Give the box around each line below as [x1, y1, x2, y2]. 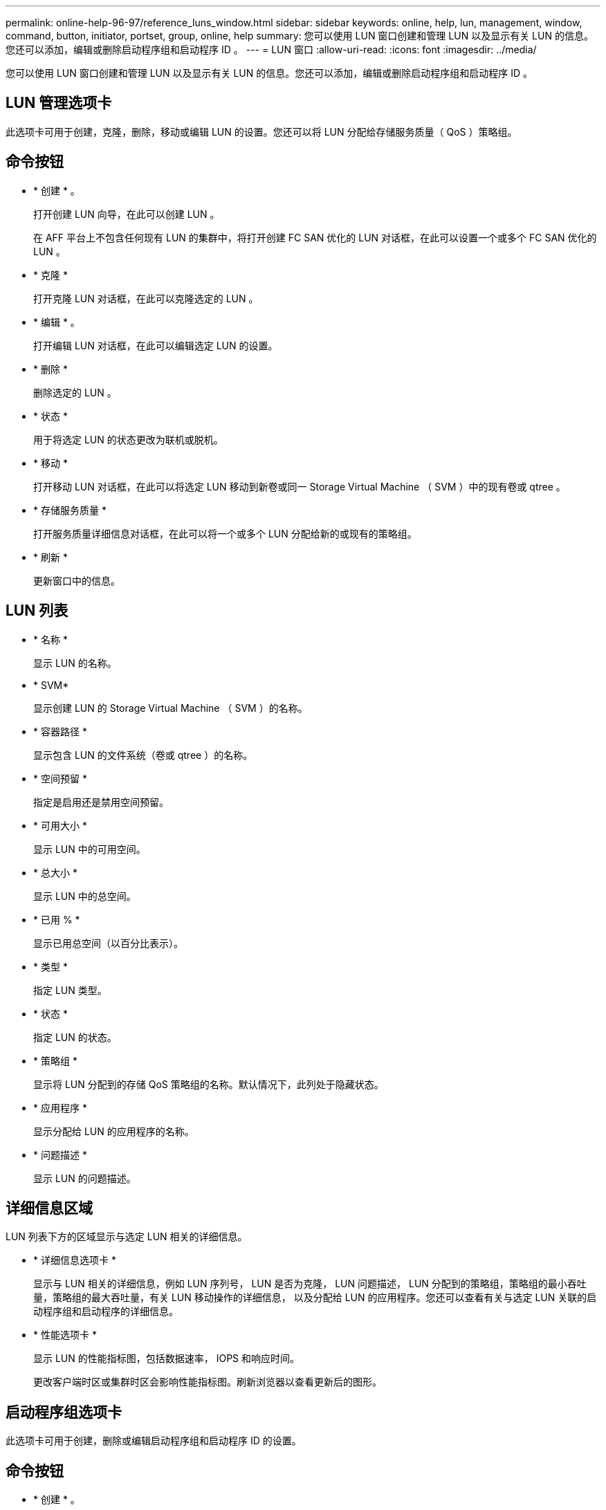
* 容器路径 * [33, 725, 87, 737]
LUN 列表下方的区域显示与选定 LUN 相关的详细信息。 [6, 1231, 248, 1243]
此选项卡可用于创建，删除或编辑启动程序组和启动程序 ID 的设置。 [6, 1435, 302, 1447]
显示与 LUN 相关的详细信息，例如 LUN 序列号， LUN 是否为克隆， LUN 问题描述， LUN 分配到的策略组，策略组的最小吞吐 [33, 1278, 587, 1290]
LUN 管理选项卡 [6, 94, 112, 112]
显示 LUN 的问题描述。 [33, 1172, 136, 1184]
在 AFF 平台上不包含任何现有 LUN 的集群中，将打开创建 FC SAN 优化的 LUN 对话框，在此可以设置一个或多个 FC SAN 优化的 [33, 231, 597, 243]
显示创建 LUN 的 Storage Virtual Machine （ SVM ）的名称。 [33, 701, 308, 714]
